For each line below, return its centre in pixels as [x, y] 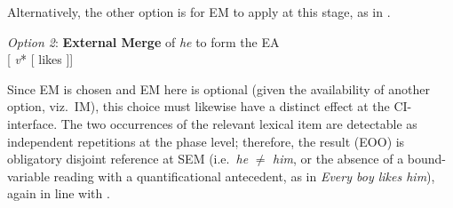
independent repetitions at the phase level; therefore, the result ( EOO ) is [206, 141]
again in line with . [59, 193]
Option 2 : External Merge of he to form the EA [143, 41]
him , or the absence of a [338, 159]
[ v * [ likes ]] [40, 59]
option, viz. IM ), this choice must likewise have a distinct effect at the [199, 106]
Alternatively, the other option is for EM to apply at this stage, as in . [199, 12]
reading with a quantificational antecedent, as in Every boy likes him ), [244, 176]
